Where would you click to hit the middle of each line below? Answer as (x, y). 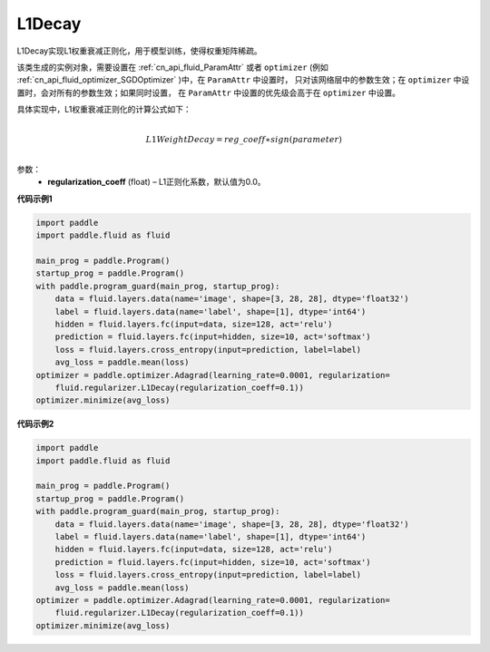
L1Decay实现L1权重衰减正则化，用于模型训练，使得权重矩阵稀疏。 (139, 51)
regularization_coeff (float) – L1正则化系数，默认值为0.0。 (157, 182)
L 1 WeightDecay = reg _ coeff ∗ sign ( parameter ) (244, 140)
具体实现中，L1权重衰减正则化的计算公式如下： (104, 110)
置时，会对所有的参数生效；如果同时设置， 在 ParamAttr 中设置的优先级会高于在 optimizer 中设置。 (209, 92)
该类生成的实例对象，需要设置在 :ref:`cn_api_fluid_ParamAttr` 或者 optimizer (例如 (172, 67)
